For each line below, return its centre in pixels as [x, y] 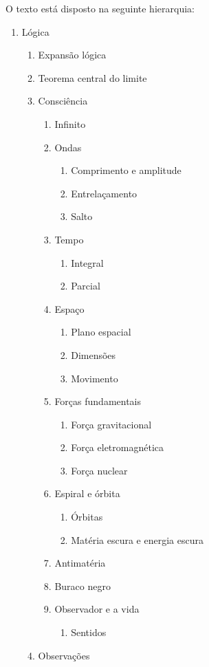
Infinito [70, 123]
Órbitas [87, 517]
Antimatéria [80, 563]
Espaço [69, 308]
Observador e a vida [97, 609]
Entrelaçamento [104, 193]
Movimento [95, 378]
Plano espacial [101, 332]
